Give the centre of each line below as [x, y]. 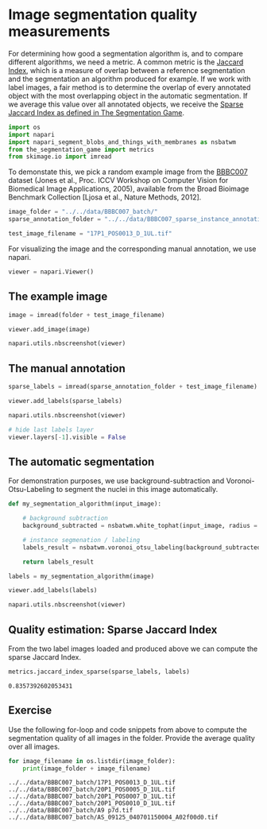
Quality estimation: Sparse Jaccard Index [113, 629]
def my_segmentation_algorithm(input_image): [85, 504]
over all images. [34, 746]
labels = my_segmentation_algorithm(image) [81, 576]
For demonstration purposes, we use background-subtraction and [116, 481]
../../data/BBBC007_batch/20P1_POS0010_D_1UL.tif [92, 804]
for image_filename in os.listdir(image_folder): [92, 761]
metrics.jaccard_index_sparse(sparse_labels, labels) [99, 672]
